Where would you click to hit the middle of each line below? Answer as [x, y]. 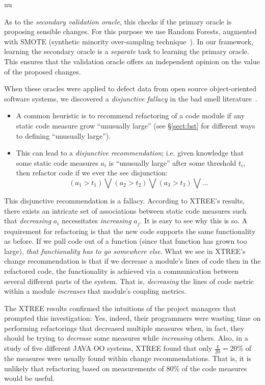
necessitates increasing [96, 221]
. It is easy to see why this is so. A [194, 221]
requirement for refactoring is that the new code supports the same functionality [130, 231]
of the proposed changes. [43, 71]
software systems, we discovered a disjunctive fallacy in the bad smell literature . [131, 98]
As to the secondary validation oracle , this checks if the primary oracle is [118, 21]
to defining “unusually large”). [63, 135]
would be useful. [30, 378]
